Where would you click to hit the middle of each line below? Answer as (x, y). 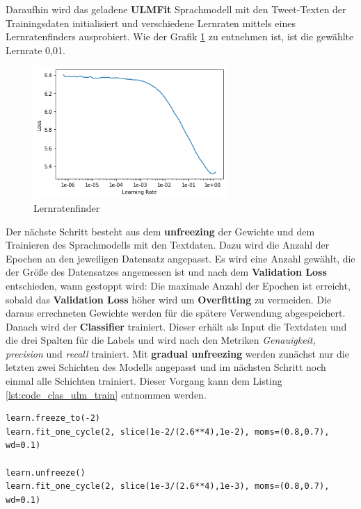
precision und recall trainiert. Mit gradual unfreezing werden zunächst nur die (177, 353)
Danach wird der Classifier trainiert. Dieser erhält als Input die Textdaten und (176, 326)
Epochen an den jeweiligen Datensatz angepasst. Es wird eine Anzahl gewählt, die (180, 258)
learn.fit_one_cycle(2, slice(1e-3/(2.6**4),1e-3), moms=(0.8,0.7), (168, 486)
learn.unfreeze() (46, 473)
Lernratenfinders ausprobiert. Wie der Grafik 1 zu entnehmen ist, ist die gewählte (180, 36)
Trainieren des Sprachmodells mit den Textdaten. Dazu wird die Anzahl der (168, 245)
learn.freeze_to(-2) (53, 418)
